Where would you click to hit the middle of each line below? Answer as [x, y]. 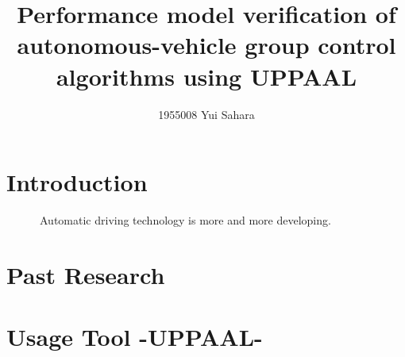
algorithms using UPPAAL [206, 76]
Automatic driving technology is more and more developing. [185, 220]
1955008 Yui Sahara [206, 114]
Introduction [77, 182]
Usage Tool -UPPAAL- [135, 337]
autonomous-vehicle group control [206, 45]
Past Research [86, 274]
